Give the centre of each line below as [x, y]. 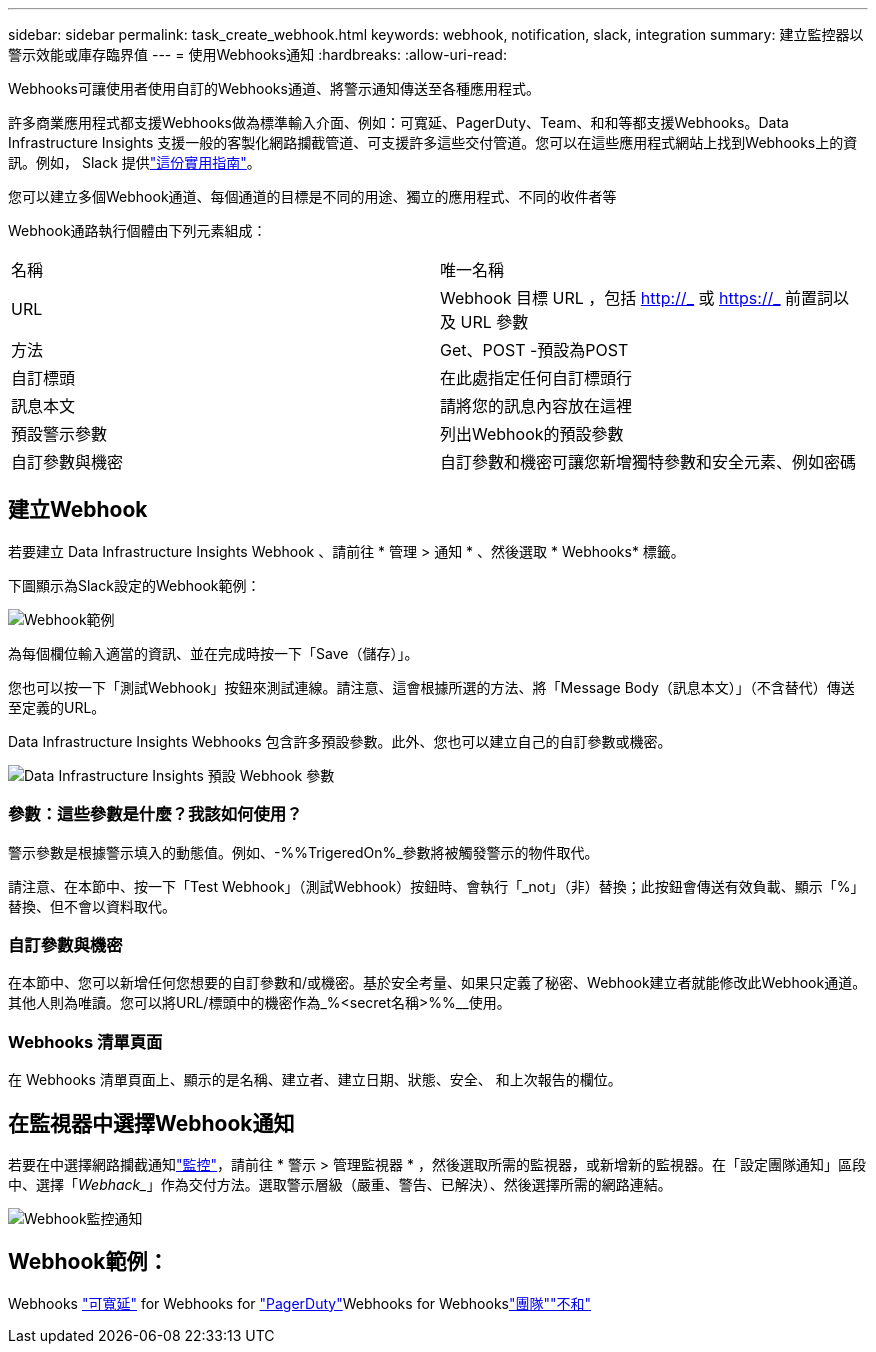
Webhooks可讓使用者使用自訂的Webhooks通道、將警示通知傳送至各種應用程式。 [274, 88]
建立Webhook [78, 510]
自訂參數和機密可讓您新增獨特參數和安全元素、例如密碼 [648, 462]
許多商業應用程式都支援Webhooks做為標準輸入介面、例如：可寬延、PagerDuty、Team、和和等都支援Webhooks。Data [398, 122]
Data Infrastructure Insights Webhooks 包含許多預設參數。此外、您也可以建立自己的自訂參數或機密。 [340, 741]
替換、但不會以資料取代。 [92, 906]
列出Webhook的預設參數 [532, 434]
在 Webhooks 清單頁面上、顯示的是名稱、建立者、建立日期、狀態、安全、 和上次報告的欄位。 [315, 1080]
